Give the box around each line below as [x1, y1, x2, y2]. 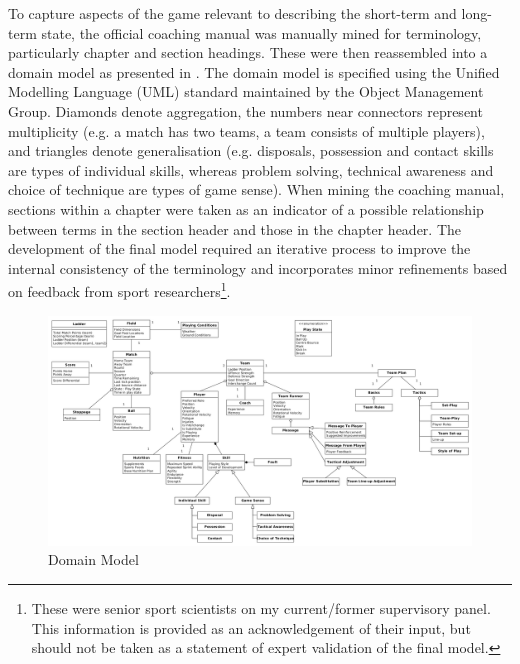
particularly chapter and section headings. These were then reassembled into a [8, 42, 488, 63]
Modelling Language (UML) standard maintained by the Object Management [8, 81, 484, 102]
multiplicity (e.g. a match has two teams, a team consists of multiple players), [8, 120, 485, 141]
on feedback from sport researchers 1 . [8, 278, 231, 301]
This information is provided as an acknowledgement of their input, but [31, 617, 471, 638]
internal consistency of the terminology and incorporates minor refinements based [8, 257, 508, 278]
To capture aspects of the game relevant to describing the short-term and [8, 3, 457, 23]
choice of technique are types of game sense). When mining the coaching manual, [8, 179, 505, 200]
